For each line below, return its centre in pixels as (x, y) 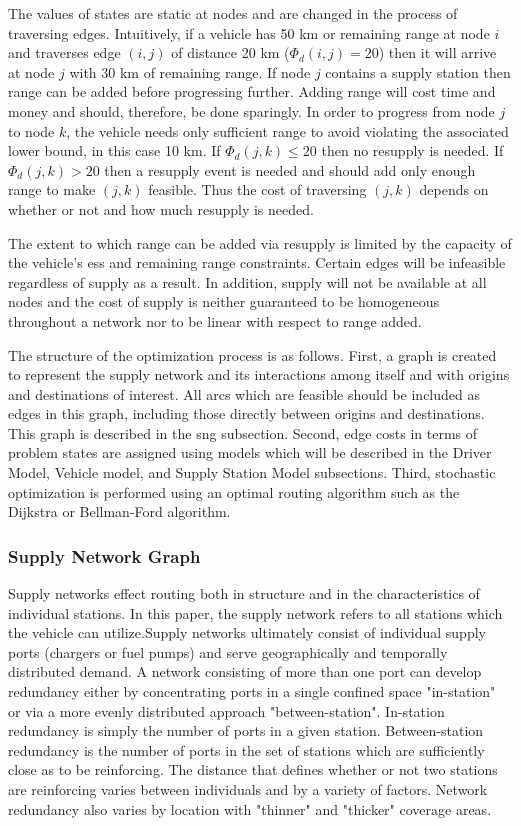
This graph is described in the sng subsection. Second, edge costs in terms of (243, 432)
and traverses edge (64, 52)
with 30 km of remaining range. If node (190, 71)
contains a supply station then (418, 71)
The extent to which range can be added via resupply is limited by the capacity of (260, 242)
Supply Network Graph (104, 555)
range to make (52, 189)
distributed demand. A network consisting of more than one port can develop (245, 671)
